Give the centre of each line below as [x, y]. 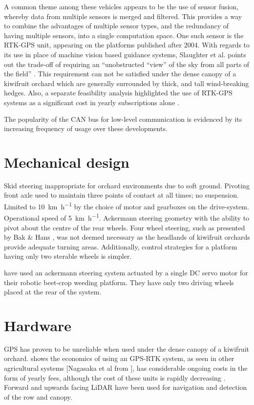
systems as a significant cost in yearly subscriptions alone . [92, 102]
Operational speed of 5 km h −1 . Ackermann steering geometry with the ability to [127, 217]
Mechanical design [67, 162]
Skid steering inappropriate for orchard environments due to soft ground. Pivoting [127, 185]
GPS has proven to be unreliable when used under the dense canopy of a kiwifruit [127, 349]
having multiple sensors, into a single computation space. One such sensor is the [124, 35]
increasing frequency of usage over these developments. [86, 128]
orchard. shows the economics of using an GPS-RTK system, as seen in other [119, 358]
